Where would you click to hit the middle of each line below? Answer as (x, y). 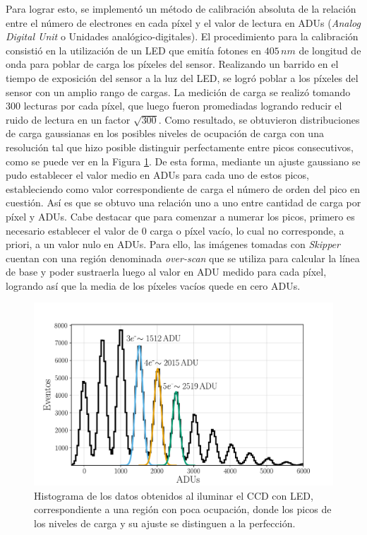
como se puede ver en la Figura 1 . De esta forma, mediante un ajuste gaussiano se (183, 161)
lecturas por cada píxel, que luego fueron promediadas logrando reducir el (183, 106)
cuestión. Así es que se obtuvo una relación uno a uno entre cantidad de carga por (183, 202)
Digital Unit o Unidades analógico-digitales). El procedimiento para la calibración (182, 36)
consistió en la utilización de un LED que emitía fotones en (134, 50)
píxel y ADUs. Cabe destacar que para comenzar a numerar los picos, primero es (180, 216)
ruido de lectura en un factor (68, 119)
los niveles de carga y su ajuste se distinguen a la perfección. (165, 523)
